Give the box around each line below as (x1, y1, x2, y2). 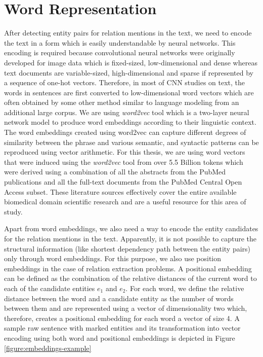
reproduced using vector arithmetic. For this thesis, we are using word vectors (4, 147, 245, 157)
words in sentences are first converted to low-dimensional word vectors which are (4, 87, 254, 97)
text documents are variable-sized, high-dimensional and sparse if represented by (4, 67, 253, 78)
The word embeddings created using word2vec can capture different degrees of (4, 127, 246, 137)
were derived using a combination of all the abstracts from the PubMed (4, 166, 226, 177)
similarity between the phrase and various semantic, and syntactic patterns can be (4, 136, 259, 147)
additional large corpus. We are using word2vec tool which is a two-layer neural (4, 106, 249, 117)
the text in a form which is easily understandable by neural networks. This (4, 37, 236, 48)
